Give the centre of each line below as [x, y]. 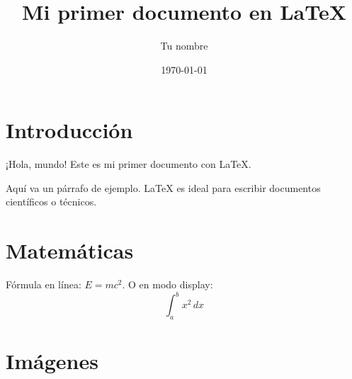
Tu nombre [184, 46]
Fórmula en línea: [44, 284]
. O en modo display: [168, 284]
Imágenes [52, 361]
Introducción [69, 130]
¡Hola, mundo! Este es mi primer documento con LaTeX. [129, 164]
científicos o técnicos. [51, 202]
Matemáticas [70, 250]
